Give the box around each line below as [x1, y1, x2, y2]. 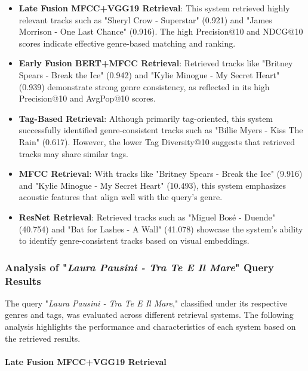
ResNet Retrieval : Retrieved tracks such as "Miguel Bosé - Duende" [19, 210, 276, 223]
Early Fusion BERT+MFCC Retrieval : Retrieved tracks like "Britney [19, 57, 293, 69]
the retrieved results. [5, 332, 81, 344]
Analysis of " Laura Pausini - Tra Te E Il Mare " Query [5, 259, 274, 274]
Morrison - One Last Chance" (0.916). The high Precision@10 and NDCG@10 [19, 25, 303, 38]
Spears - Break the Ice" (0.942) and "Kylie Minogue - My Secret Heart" [19, 68, 280, 81]
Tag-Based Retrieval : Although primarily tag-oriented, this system [19, 112, 273, 124]
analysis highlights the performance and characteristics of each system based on [5, 320, 296, 333]
